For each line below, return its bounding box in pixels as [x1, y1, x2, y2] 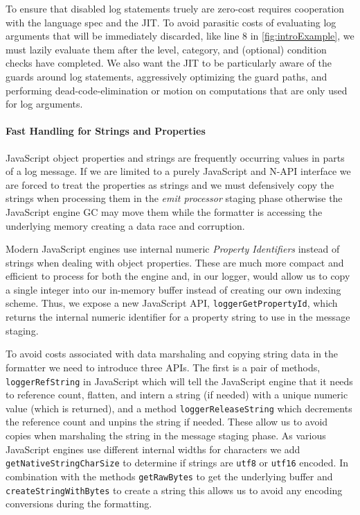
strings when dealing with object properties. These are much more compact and [6, 255, 344, 269]
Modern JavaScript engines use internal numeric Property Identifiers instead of [6, 242, 340, 256]
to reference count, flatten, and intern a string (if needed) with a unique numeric [6, 387, 348, 402]
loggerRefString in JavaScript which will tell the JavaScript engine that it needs [6, 373, 353, 388]
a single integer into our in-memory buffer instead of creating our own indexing [6, 282, 341, 296]
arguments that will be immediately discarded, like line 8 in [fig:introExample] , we [6, 28, 354, 43]
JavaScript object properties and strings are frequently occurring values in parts [6, 150, 345, 164]
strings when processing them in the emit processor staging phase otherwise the [6, 191, 343, 205]
